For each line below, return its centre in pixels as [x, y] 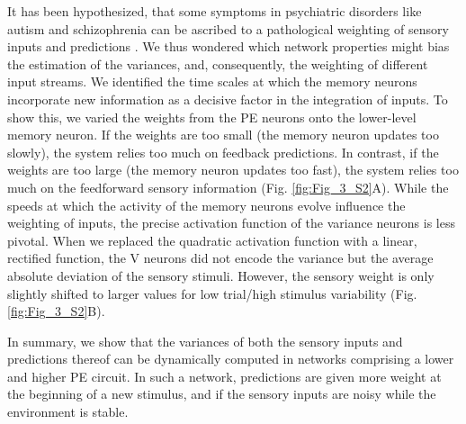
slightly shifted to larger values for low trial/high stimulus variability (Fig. [212, 293]
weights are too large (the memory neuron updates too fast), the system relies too [233, 170]
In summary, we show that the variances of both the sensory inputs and [205, 341]
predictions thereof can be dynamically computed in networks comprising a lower [231, 359]
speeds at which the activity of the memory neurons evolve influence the [206, 205]
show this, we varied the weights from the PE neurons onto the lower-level [212, 117]
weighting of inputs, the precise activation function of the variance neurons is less [231, 223]
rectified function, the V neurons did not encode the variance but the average [220, 258]
